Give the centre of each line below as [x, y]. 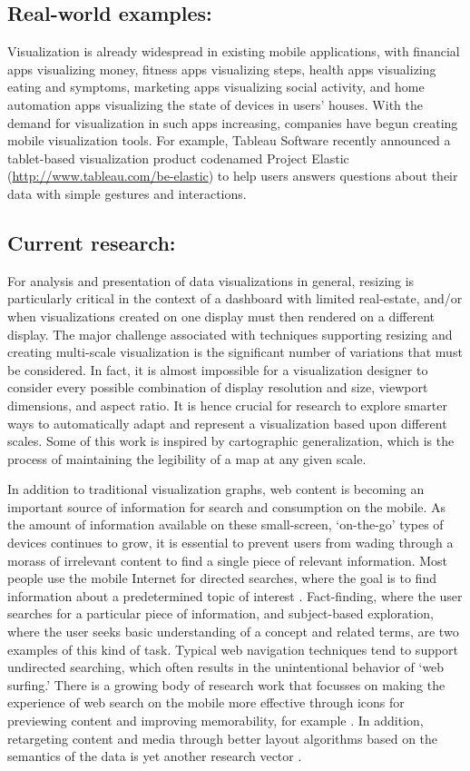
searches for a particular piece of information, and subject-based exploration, [220, 613]
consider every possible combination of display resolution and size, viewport [218, 387]
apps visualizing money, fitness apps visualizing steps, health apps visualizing [222, 69]
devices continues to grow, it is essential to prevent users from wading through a [230, 543]
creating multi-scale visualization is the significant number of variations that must [235, 352]
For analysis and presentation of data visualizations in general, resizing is [211, 280]
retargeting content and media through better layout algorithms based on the [223, 738]
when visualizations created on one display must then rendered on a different [221, 316]
